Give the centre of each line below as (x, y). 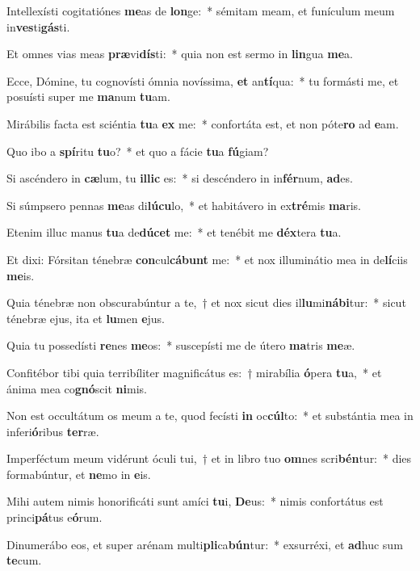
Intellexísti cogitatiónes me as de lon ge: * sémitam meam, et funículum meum (201, 10)
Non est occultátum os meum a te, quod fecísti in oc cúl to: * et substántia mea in (210, 416)
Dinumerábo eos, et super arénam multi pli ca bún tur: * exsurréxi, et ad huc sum (205, 544)
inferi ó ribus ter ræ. (53, 431)
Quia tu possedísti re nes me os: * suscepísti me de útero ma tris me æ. (181, 345)
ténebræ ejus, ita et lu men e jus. (86, 318)
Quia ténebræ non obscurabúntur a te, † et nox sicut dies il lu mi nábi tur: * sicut (206, 302)
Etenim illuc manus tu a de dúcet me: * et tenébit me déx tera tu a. (174, 232)
